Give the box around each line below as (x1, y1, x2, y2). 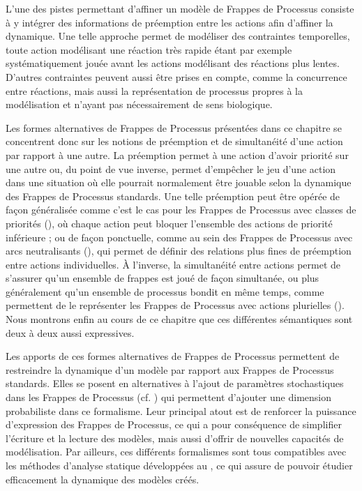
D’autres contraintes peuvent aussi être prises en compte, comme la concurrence (6, 69, 347, 84)
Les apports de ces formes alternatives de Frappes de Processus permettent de (6, 349, 340, 363)
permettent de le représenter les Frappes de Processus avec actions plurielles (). (6, 298, 345, 312)
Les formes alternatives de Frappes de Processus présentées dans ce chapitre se (6, 120, 342, 135)
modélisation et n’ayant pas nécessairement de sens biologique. (6, 97, 273, 112)
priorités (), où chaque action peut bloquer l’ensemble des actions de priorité (6, 216, 333, 230)
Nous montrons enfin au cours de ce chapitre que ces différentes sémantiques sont (6, 312, 353, 326)
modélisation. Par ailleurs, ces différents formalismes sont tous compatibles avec (6, 444, 347, 459)
